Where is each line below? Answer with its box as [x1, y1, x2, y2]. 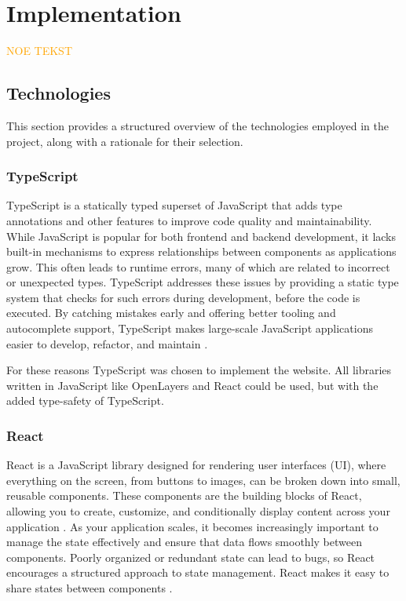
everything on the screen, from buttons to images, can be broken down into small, [6, 472, 401, 488]
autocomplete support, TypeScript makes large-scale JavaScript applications [6, 320, 373, 337]
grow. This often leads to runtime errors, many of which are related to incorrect [6, 258, 390, 275]
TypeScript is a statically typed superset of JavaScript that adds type [6, 197, 342, 213]
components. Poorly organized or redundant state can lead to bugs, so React [6, 548, 375, 565]
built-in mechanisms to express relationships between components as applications [6, 243, 397, 260]
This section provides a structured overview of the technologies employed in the [6, 117, 390, 133]
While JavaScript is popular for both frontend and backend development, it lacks [6, 228, 397, 244]
